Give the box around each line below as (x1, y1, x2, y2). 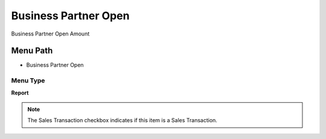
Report (11, 89, 29, 96)
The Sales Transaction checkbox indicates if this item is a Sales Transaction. (27, 117, 217, 124)
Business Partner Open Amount (11, 30, 90, 37)
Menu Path (11, 46, 53, 56)
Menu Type (11, 76, 45, 85)
